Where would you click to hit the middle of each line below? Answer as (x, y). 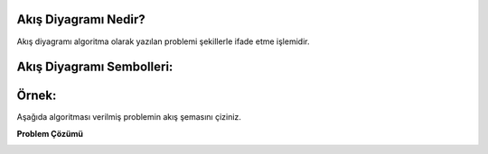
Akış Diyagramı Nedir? (81, 19)
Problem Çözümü (50, 133)
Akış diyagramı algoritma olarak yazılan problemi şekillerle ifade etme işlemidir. (163, 41)
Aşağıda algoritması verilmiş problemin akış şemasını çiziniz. (129, 117)
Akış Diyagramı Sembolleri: (95, 67)
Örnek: (37, 96)
